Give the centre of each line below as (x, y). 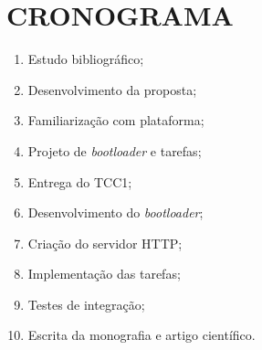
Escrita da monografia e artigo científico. (141, 335)
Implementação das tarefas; (104, 274)
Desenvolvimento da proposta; (112, 89)
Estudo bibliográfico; (86, 59)
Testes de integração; (86, 304)
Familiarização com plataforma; (116, 120)
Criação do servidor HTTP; (105, 243)
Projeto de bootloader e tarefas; (115, 150)
